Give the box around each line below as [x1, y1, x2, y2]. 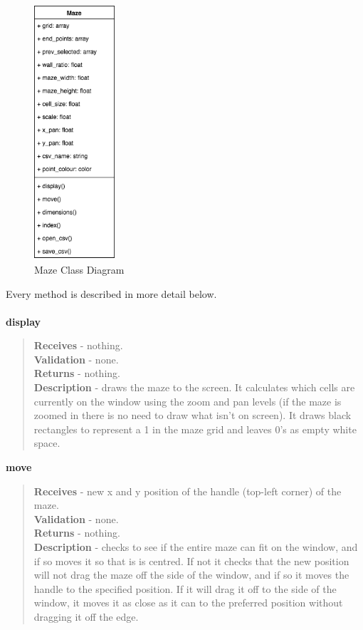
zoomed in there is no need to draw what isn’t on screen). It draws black [33, 408, 352, 423]
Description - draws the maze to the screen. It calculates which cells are [33, 380, 355, 395]
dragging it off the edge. [33, 609, 139, 624]
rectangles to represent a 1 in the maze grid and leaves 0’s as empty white [33, 421, 357, 436]
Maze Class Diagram [34, 262, 125, 277]
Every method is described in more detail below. [6, 286, 217, 301]
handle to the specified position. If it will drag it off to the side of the [33, 581, 337, 596]
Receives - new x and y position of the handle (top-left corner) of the [33, 483, 342, 498]
